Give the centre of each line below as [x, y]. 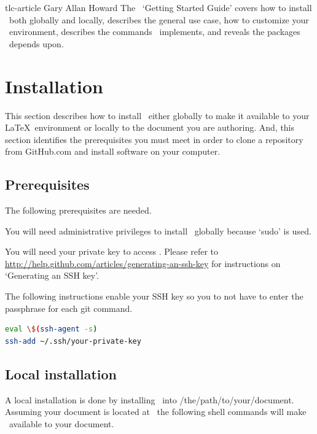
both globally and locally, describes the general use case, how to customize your [159, 19]
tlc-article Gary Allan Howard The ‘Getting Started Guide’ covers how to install [158, 7]
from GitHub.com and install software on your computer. [113, 151]
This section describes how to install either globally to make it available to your [157, 115]
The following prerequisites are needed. [78, 210]
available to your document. [61, 423]
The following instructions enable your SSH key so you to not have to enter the [154, 296]
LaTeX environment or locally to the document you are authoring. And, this [150, 127]
